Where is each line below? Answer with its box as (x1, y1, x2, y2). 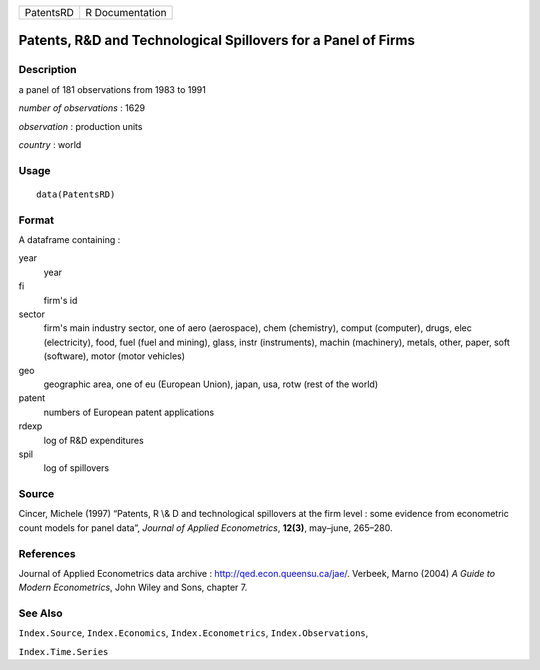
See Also (18, 606, 63, 620)
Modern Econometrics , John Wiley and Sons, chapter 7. (18, 581, 248, 594)
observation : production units (18, 120, 143, 132)
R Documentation (85, 6, 167, 19)
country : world (18, 138, 82, 150)
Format (18, 213, 55, 227)
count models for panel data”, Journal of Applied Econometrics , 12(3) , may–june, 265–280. (18, 521, 393, 534)
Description (18, 63, 77, 77)
